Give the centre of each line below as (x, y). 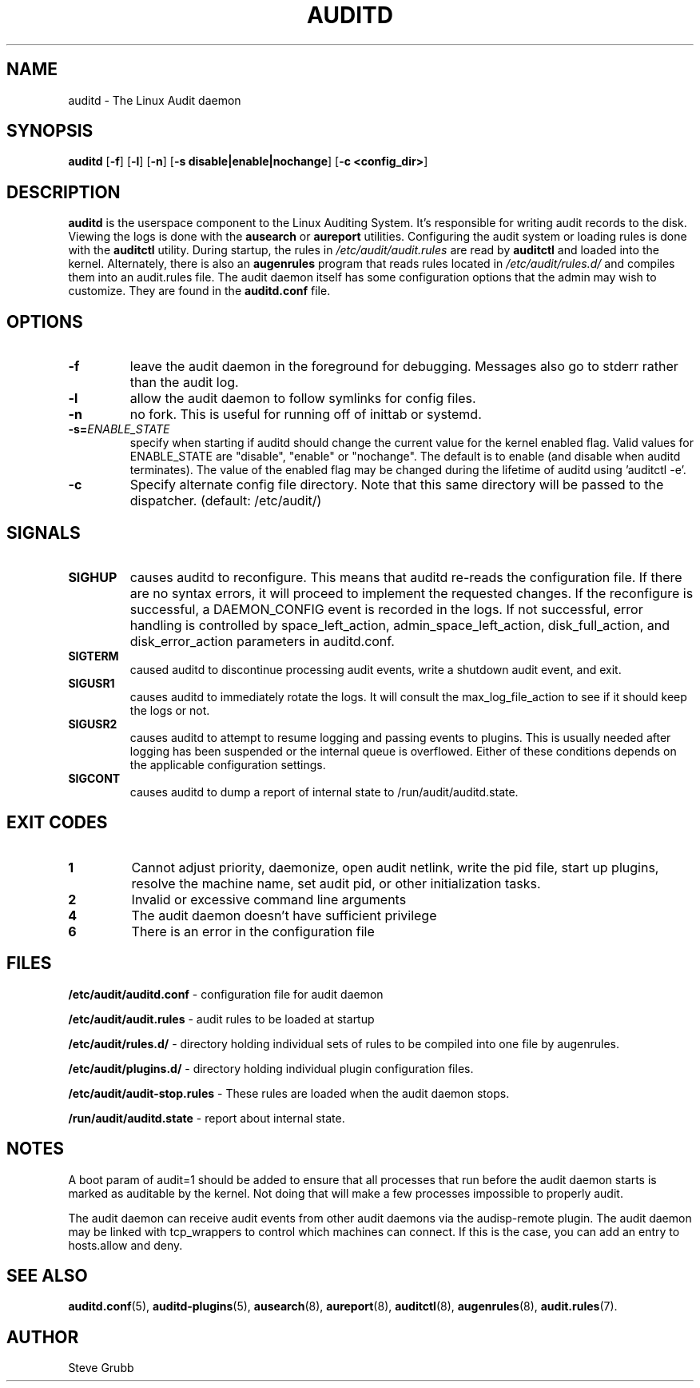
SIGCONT (94, 778)
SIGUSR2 (93, 724)
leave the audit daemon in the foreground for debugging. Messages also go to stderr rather (404, 367)
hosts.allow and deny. (125, 1245)
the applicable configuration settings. (228, 764)
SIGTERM (93, 656)
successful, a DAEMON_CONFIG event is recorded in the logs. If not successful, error (386, 609)
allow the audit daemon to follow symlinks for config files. (303, 399)
